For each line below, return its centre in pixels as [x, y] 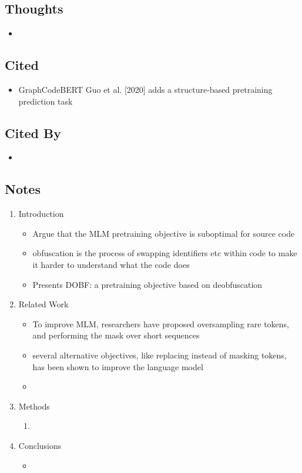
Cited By [33, 132]
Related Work [43, 304]
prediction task [46, 101]
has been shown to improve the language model [118, 366]
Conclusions [40, 445]
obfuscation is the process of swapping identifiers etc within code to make [165, 253]
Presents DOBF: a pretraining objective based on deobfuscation [147, 284]
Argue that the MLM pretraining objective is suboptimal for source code [164, 233]
